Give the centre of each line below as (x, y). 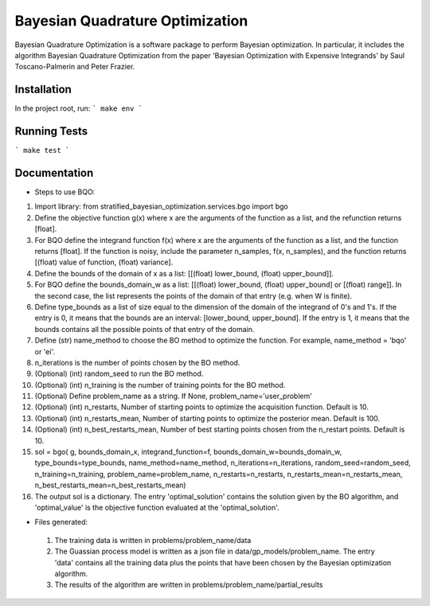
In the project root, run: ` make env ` (79, 108)
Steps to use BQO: (65, 192)
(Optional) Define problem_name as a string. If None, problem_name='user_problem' (173, 396)
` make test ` (42, 151)
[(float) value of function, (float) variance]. (104, 262)
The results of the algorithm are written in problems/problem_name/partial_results (189, 584)
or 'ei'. (45, 351)
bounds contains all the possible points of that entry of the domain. (145, 329)
